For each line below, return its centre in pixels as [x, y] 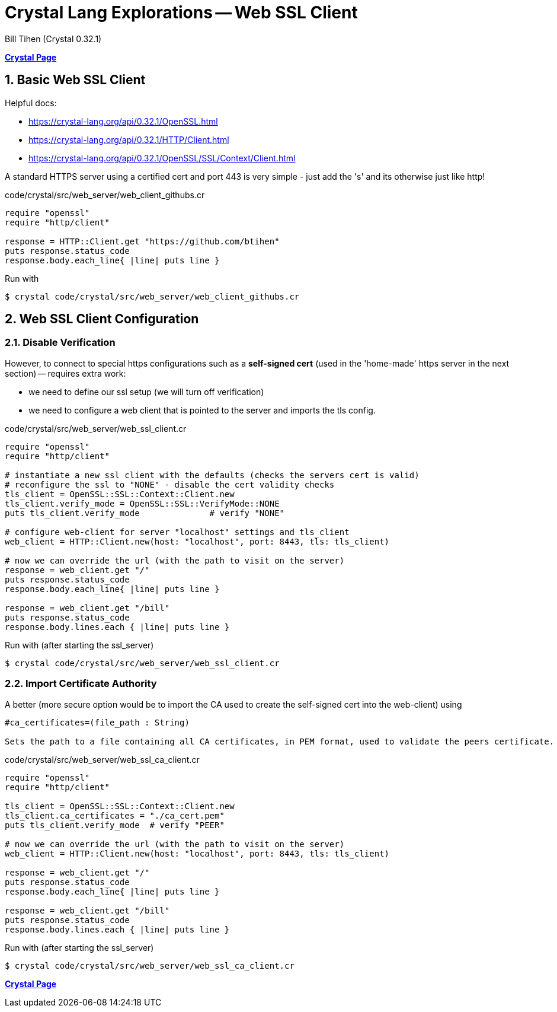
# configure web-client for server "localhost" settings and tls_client [177, 532]
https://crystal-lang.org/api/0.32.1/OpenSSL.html [123, 121]
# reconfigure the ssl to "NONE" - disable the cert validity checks [170, 484]
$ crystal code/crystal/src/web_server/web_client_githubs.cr [152, 296]
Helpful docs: [31, 103]
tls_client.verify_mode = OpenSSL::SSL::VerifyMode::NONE [142, 503]
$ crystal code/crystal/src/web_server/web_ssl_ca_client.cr [150, 965]
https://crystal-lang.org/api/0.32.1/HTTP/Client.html [129, 139]
